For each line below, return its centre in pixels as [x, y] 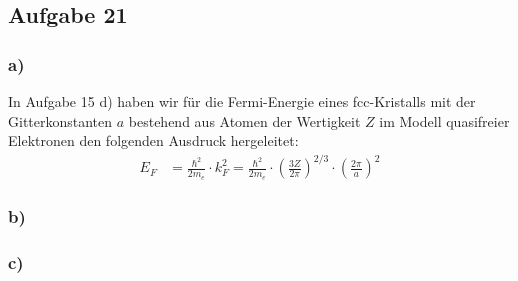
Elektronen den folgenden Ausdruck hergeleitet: [153, 140]
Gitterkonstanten [60, 120]
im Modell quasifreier [444, 120]
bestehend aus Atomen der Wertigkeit [244, 120]
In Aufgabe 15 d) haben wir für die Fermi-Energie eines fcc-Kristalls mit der [242, 101]
